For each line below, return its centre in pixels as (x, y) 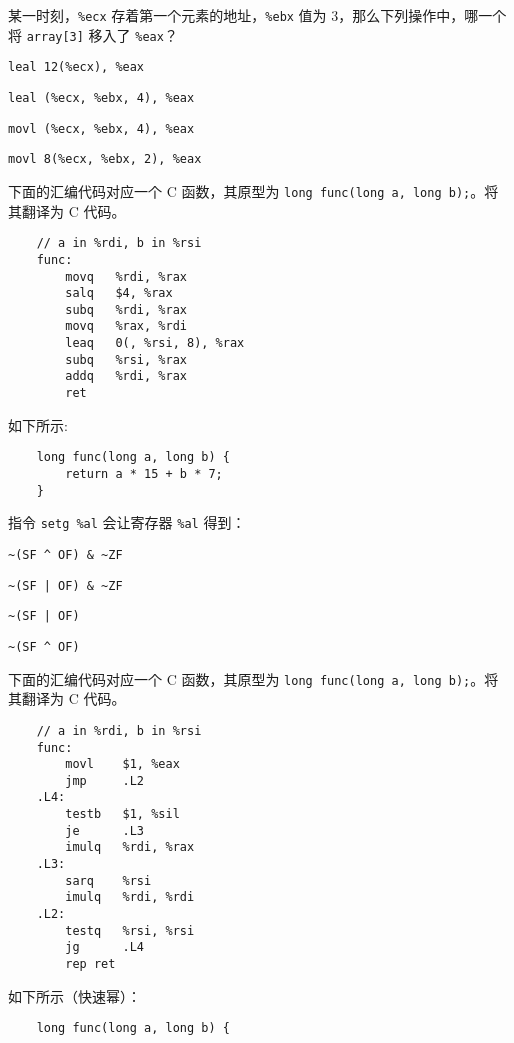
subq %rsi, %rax (126, 359)
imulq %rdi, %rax (130, 847)
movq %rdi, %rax (126, 276)
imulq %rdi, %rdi (130, 897)
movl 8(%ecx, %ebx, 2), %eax (105, 159)
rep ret (90, 964)
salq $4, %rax (119, 293)
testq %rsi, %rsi (130, 930)
